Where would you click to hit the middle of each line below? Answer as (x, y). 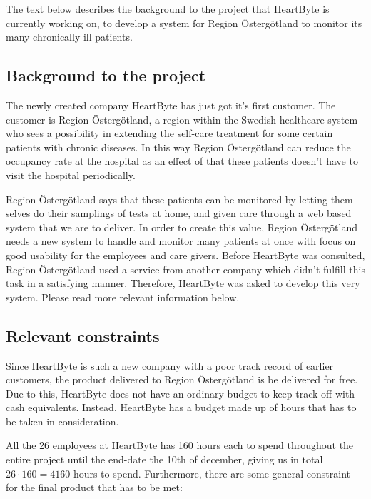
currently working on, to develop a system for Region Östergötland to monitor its (184, 22)
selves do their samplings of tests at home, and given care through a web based (179, 213)
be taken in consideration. (62, 421)
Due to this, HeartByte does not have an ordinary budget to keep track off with (181, 393)
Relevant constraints (83, 335)
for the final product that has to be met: (94, 487)
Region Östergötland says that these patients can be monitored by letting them (179, 199)
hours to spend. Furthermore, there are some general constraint (212, 473)
